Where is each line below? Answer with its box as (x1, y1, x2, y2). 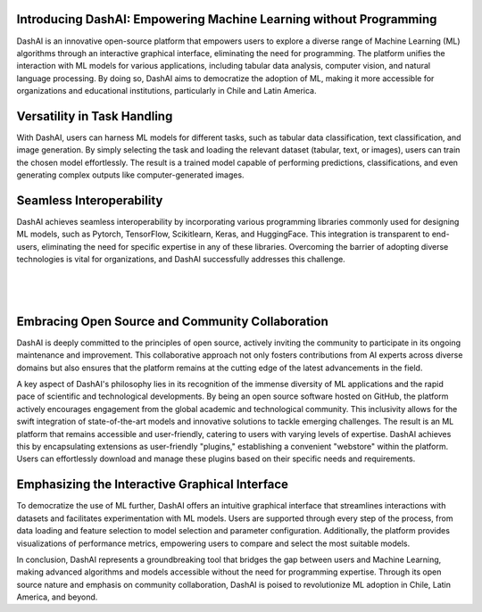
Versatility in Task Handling (16, 108, 173, 124)
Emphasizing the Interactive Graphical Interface (16, 477, 289, 492)
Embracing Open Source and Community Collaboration (16, 313, 329, 329)
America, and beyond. (16, 591, 98, 602)
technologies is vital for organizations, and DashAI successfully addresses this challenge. (16, 254, 345, 265)
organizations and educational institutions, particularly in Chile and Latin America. (16, 86, 317, 96)
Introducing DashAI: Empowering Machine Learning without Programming (16, 12, 437, 27)
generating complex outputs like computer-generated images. (16, 170, 245, 180)
